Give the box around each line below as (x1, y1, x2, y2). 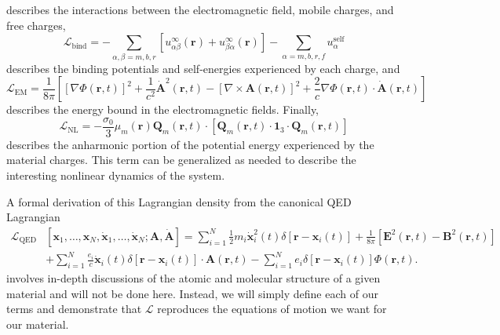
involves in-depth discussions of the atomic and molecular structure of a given (6, 270, 381, 286)
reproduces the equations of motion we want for (157, 300, 387, 317)
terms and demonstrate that (6, 300, 142, 317)
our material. (6, 315, 69, 332)
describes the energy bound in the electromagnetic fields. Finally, (6, 101, 319, 118)
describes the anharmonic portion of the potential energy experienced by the (6, 136, 374, 152)
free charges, (6, 16, 66, 33)
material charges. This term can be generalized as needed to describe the (6, 151, 356, 168)
